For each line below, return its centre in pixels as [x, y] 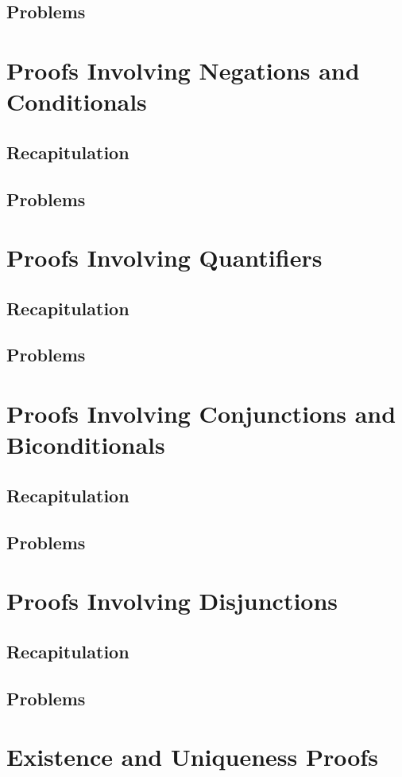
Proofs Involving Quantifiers [164, 258]
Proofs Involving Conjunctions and [201, 414]
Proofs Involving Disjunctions [172, 601]
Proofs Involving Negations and [183, 70]
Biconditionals [86, 445]
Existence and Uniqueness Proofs [192, 757]
